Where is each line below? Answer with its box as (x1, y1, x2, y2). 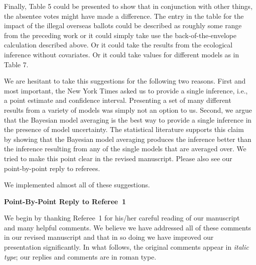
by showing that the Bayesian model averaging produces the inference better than (4, 133, 252, 144)
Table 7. (4, 59, 29, 69)
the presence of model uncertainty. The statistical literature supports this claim (4, 124, 244, 134)
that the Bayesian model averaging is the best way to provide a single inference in (4, 114, 252, 125)
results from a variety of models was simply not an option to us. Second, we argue (4, 104, 252, 115)
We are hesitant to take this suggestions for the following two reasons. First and (4, 76, 246, 86)
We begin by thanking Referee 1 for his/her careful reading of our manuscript (4, 213, 240, 223)
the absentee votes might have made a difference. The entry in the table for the (4, 10, 244, 21)
